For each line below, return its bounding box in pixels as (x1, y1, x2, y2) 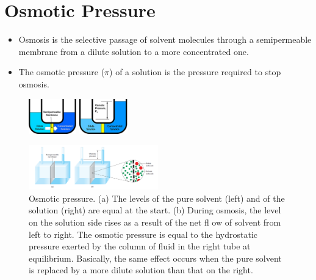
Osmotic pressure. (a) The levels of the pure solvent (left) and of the (29, 191, 285, 204)
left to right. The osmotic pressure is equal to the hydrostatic (29, 227, 258, 240)
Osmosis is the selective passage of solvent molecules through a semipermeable (18, 33, 312, 46)
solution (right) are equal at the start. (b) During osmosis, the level (29, 204, 281, 216)
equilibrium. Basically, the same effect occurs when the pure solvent (29, 251, 282, 264)
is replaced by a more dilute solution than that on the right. (29, 263, 253, 276)
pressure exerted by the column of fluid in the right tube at (29, 240, 251, 252)
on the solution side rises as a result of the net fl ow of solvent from (29, 216, 281, 229)
